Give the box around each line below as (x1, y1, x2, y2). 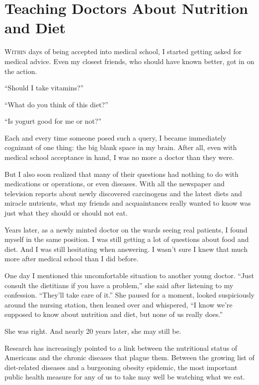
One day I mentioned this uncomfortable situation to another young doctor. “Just (4, 270, 254, 280)
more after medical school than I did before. (4, 253, 139, 264)
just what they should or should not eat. (4, 208, 128, 218)
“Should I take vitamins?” (4, 82, 84, 93)
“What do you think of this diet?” (4, 99, 108, 109)
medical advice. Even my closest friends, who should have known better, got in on (4, 56, 255, 66)
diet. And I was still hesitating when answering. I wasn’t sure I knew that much (4, 243, 248, 254)
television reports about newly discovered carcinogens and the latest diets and (4, 188, 242, 198)
